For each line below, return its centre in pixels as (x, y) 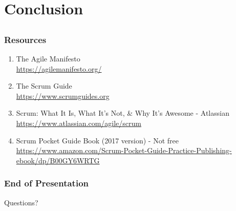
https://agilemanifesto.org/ (59, 68)
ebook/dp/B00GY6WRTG (58, 160)
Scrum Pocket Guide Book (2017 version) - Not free (98, 140)
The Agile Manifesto (48, 59)
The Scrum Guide (44, 86)
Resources (25, 39)
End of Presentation (47, 183)
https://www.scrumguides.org (63, 96)
